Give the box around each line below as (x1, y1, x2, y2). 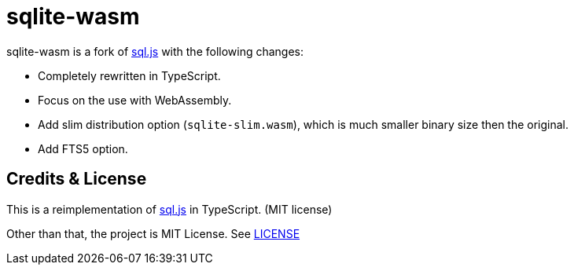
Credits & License (6, 169, 147, 189)
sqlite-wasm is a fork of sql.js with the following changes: (6, 44, 304, 58)
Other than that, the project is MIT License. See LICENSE (6, 226, 300, 240)
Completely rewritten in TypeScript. (38, 68, 221, 82)
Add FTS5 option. (38, 141, 128, 156)
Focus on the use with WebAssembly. (38, 93, 232, 107)
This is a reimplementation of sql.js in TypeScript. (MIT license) (6, 202, 333, 216)
